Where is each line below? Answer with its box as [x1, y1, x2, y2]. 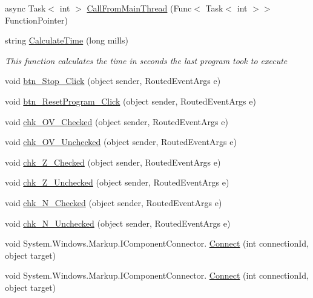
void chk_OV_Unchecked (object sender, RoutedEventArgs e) [5, 135, 237, 148]
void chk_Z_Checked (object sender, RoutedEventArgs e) [5, 155, 221, 168]
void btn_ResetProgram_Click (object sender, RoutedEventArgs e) [5, 94, 256, 107]
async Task [5, 2, 46, 14]
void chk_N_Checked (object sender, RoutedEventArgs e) [5, 196, 222, 209]
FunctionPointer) [5, 13, 68, 26]
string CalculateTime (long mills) [5, 34, 128, 47]
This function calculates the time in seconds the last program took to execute [5, 54, 288, 66]
